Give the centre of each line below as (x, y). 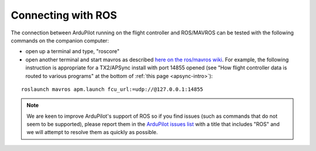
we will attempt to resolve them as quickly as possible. (92, 132)
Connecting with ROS (64, 15)
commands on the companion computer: (60, 40)
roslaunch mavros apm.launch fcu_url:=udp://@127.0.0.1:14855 (112, 89)
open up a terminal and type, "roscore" (73, 51)
